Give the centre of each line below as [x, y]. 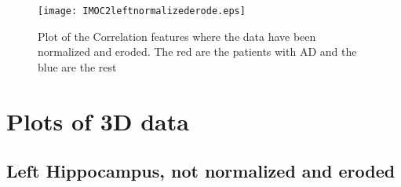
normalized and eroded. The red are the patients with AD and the [197, 51]
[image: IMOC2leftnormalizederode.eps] [142, 11]
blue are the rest [77, 66]
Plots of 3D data [98, 121]
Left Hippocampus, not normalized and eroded [201, 171]
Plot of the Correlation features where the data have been [177, 36]
